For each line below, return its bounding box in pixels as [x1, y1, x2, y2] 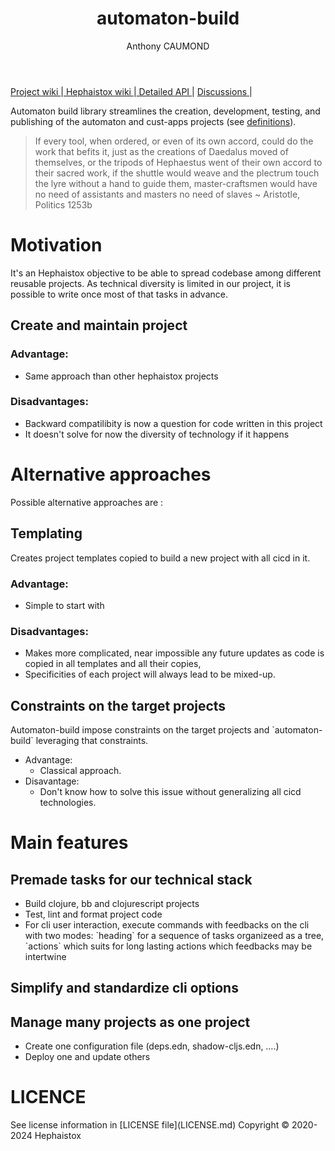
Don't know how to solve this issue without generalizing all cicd [39, 786, 302, 798]
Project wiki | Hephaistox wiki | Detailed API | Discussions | [10, 85, 253, 97]
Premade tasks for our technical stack [10, 871, 253, 888]
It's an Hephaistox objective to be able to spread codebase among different [10, 267, 322, 279]
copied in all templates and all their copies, [24, 658, 202, 670]
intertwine [24, 951, 67, 963]
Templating [10, 525, 83, 542]
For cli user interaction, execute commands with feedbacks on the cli [24, 919, 310, 931]
